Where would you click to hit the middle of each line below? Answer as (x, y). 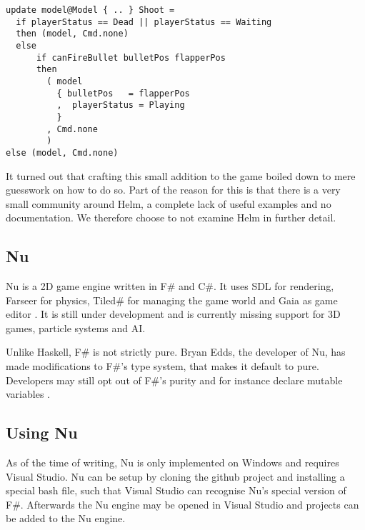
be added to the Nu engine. (66, 518)
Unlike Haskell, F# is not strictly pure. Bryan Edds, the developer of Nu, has (176, 352)
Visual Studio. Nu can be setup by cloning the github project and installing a (175, 476)
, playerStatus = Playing (121, 105)
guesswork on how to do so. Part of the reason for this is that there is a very (173, 190)
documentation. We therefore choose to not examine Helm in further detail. (171, 217)
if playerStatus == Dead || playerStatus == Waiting (144, 22)
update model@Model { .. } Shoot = (90, 10)
